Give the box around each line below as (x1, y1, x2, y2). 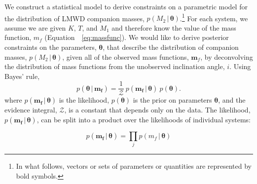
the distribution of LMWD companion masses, (4, 13, 145, 23)
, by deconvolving (200, 51, 253, 62)
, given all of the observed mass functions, (62, 51, 189, 62)
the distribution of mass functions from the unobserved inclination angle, (4, 61, 225, 72)
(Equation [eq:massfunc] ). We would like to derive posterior (44, 32, 229, 42)
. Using (229, 61, 251, 72)
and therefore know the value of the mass (111, 22, 236, 33)
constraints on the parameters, (4, 42, 97, 52)
